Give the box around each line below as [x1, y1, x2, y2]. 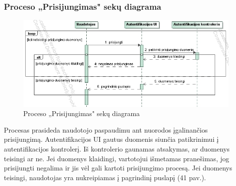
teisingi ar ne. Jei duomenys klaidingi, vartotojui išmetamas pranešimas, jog [4, 153, 229, 163]
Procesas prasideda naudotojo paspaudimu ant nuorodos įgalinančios [4, 124, 208, 135]
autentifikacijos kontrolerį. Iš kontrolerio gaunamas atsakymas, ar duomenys [4, 143, 230, 153]
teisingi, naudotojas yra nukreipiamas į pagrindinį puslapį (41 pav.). [4, 172, 206, 182]
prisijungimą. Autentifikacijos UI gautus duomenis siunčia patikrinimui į [4, 134, 219, 144]
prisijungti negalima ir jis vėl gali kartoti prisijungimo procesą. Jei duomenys [4, 163, 232, 173]
